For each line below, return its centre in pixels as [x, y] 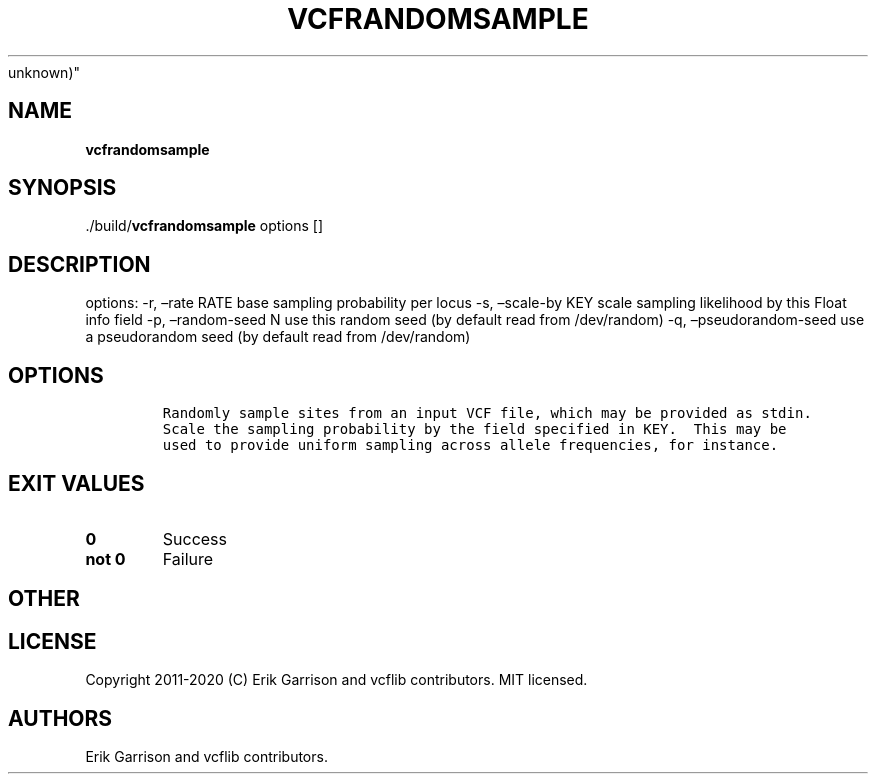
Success [195, 538]
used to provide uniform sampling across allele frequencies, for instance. [470, 445]
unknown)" [44, 72]
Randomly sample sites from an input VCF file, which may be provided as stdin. [487, 413]
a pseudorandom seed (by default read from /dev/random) [278, 337]
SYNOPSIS [62, 188]
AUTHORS [60, 718]
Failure [188, 558]
